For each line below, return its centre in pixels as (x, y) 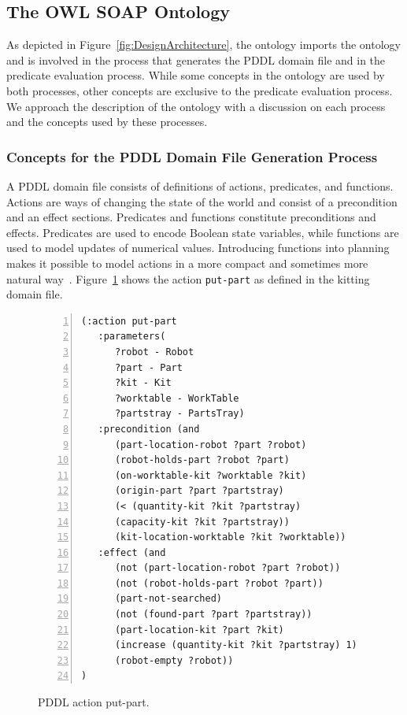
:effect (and (132, 552)
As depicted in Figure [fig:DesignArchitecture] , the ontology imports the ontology (203, 44)
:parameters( (132, 337)
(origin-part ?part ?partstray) (199, 491)
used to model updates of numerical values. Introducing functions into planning (198, 248)
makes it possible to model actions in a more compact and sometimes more (187, 263)
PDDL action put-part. (94, 702)
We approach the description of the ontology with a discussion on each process (196, 106)
